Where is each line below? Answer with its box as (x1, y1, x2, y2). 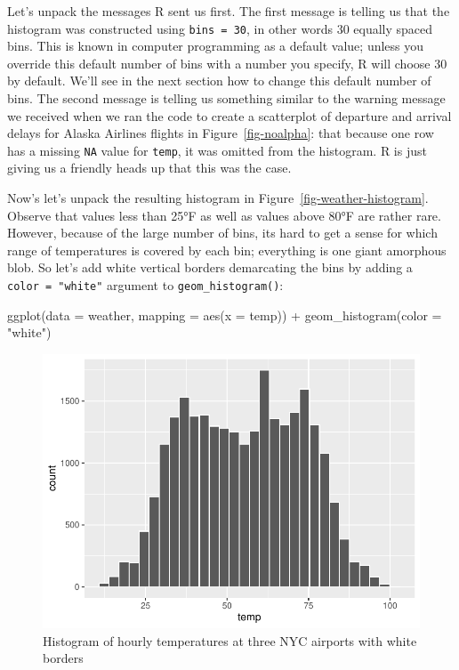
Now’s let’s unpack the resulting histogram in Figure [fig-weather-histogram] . (7, 189, 429, 207)
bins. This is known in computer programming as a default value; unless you (7, 36, 424, 55)
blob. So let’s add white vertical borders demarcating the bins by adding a (7, 258, 413, 277)
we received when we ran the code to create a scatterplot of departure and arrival (7, 106, 452, 125)
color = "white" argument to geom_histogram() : (7, 276, 284, 295)
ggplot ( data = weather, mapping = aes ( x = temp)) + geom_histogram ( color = (7, 305, 442, 324)
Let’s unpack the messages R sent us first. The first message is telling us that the (7, 2, 450, 20)
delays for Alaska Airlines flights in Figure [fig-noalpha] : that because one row (7, 124, 434, 142)
